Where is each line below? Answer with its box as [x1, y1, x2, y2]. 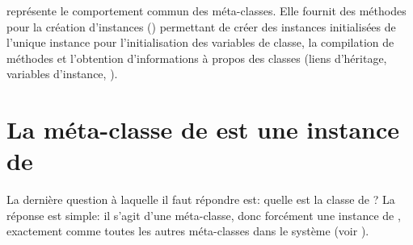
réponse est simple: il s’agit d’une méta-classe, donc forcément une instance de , [6, 206, 401, 223]
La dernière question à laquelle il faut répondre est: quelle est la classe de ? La [6, 191, 395, 208]
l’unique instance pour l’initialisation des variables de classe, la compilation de [6, 34, 394, 51]
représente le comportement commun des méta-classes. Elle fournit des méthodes [6, 2, 407, 19]
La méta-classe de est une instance [6, 113, 400, 146]
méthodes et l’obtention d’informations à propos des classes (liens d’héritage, [6, 49, 387, 66]
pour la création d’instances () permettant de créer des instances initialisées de [6, 18, 396, 35]
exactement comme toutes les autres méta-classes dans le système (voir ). [6, 222, 369, 239]
